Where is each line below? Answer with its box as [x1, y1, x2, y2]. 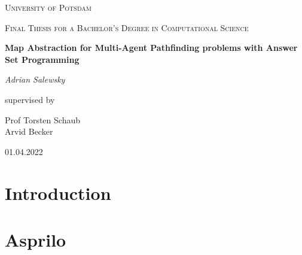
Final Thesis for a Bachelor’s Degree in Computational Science [5, 21, 249, 34]
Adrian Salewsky [5, 73, 65, 86]
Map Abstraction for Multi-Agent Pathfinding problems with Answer [5, 41, 298, 54]
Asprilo [5, 227, 66, 251]
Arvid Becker [5, 125, 53, 138]
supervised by [5, 93, 55, 105]
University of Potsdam [5, 1, 91, 13]
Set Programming [5, 53, 80, 65]
